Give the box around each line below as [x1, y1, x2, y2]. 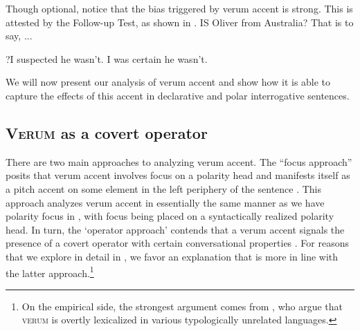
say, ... [6, 28, 33, 43]
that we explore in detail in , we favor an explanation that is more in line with [6, 249, 339, 263]
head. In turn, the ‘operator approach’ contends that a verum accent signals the [6, 222, 345, 236]
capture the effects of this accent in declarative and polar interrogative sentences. [6, 88, 350, 102]
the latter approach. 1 [6, 263, 94, 280]
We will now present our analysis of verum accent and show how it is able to [6, 75, 331, 89]
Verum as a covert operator [6, 122, 208, 143]
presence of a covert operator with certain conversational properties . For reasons [6, 236, 350, 250]
